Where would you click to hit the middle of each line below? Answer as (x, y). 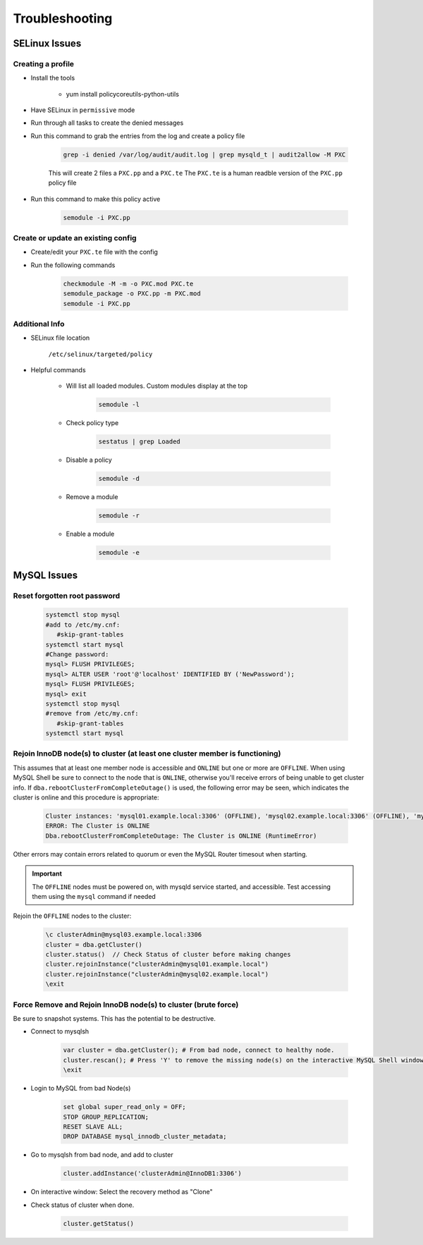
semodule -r (119, 516)
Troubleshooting (63, 18)
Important (47, 873)
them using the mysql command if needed (94, 896)
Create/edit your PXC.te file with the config (94, 252)
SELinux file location (60, 338)
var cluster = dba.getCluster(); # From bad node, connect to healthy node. (199, 1050)
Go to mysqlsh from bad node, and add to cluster (102, 1155)
